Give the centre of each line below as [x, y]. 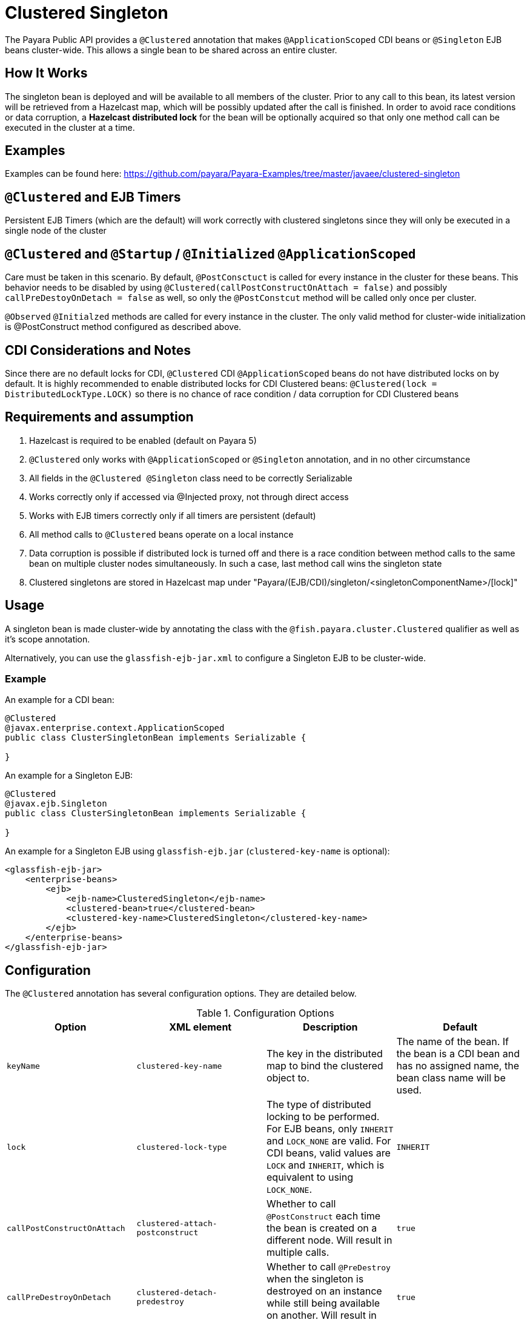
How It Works [46, 73]
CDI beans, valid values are [329, 1153]
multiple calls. [298, 1252]
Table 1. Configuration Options [265, 1013]
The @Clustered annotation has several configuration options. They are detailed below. [181, 994]
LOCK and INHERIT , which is [326, 1165]
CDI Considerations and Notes [98, 350]
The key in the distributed [325, 1054]
